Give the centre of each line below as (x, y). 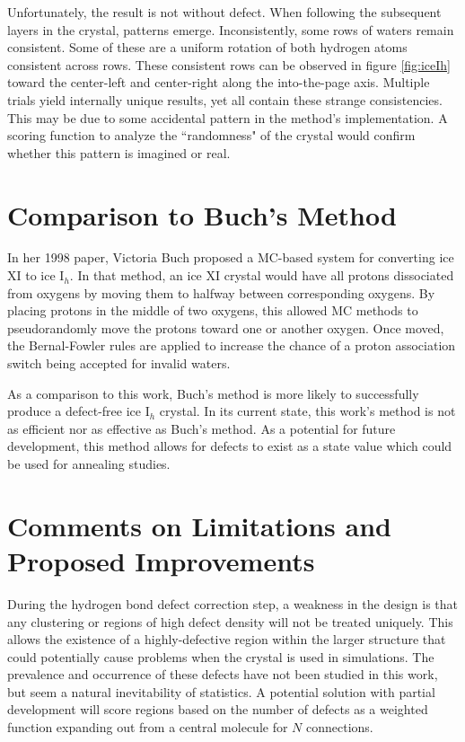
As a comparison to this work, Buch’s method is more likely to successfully (213, 393)
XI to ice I (36, 275)
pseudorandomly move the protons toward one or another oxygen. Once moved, (226, 327)
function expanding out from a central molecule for (148, 727)
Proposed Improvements (161, 560)
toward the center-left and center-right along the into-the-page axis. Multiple (219, 82)
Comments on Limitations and (199, 525)
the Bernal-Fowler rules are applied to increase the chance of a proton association (232, 345)
